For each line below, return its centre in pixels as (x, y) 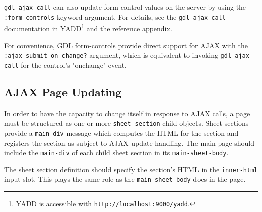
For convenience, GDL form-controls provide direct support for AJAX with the (126, 45)
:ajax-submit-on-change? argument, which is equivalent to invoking (111, 55)
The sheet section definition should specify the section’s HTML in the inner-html (131, 169)
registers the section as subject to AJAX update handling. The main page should (129, 142)
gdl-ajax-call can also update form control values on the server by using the (125, 7)
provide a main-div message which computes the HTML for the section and (121, 132)
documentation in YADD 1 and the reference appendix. (88, 27)
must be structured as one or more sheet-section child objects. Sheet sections (126, 123)
